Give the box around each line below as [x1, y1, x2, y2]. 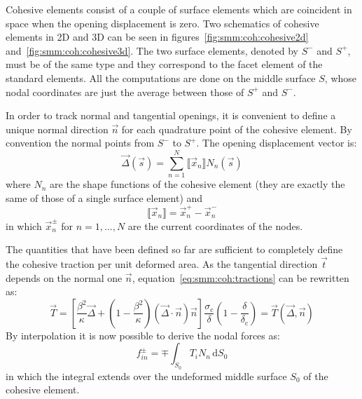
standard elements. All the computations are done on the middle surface [6, 70, 316, 85]
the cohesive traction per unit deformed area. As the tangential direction [6, 257, 318, 271]
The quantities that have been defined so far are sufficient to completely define [6, 242, 343, 257]
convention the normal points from [6, 135, 155, 150]
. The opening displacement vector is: [196, 135, 357, 150]
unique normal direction [6, 121, 109, 136]
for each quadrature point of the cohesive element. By [121, 121, 352, 136]
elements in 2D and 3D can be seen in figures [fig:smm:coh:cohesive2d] [6, 29, 309, 44]
